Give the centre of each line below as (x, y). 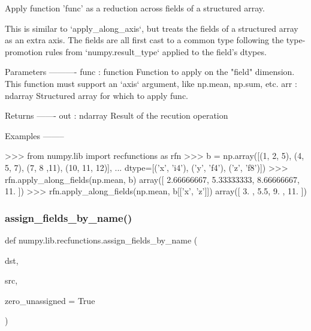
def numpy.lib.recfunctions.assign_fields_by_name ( (101, 240)
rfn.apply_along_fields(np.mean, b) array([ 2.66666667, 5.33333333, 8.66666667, (152, 179)
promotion (24, 51)
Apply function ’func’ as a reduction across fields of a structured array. (135, 8)
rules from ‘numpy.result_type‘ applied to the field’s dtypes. (156, 51)
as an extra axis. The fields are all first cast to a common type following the (144, 40)
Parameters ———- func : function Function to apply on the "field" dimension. (150, 72)
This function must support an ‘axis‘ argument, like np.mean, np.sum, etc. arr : (151, 83)
